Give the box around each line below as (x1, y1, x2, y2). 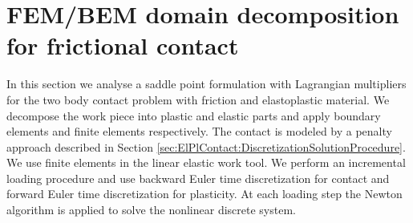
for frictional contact (6, 29, 239, 62)
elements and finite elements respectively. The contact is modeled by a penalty (6, 123, 392, 140)
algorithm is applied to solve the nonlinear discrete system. (6, 201, 296, 218)
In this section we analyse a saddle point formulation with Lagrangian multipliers (6, 75, 407, 92)
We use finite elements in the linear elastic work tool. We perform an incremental (6, 154, 406, 171)
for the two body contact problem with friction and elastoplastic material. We (6, 91, 390, 107)
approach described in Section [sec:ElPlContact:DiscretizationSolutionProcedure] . (6, 138, 406, 155)
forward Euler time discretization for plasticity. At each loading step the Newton (6, 185, 403, 202)
